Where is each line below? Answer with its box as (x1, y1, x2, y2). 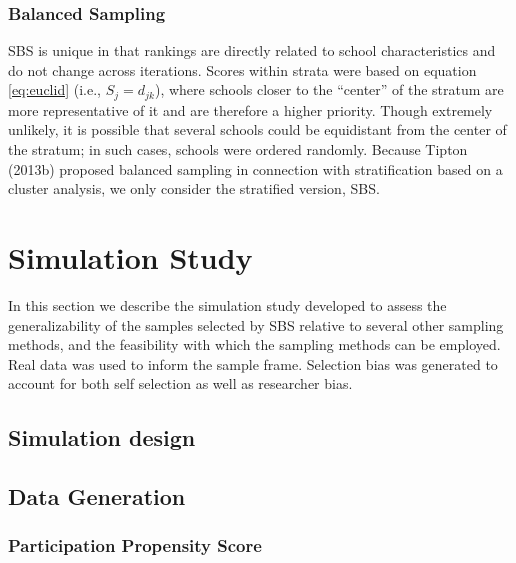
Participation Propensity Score (8, 533, 262, 558)
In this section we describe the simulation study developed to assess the (8, 294, 447, 315)
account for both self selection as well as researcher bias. (8, 373, 353, 394)
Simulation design (8, 422, 196, 453)
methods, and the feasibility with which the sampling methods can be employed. (8, 334, 501, 355)
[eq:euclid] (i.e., (8, 79, 101, 100)
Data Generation (8, 481, 186, 512)
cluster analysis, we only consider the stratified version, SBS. (8, 178, 380, 199)
